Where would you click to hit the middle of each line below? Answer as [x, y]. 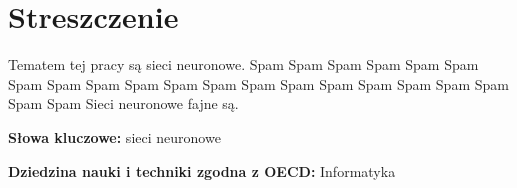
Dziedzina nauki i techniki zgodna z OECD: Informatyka [202, 170]
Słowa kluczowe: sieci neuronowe [114, 136]
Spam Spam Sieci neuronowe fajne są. [123, 103]
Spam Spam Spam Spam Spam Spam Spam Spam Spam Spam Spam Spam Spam [258, 83]
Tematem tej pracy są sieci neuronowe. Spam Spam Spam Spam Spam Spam [243, 64]
